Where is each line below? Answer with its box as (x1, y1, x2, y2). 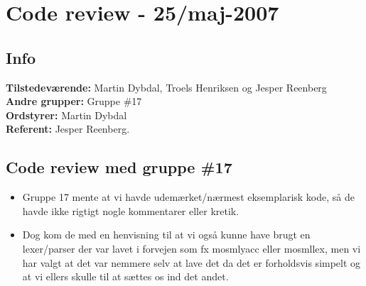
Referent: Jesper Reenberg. (6, 121, 130, 136)
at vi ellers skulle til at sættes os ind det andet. (22, 269, 229, 284)
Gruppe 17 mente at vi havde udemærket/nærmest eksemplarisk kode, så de (22, 189, 355, 204)
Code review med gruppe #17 (6, 156, 232, 178)
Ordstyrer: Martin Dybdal (6, 107, 127, 122)
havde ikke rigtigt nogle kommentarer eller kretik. (22, 203, 239, 218)
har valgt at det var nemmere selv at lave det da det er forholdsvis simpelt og (22, 255, 361, 270)
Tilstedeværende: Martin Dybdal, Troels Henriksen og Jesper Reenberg (6, 79, 327, 94)
